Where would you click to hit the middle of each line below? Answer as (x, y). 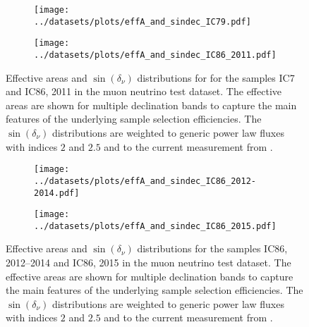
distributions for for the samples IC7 (216, 77)
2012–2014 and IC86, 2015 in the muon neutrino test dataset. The (149, 263)
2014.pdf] (57, 193)
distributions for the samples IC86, (212, 248)
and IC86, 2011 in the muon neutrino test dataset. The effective (144, 91)
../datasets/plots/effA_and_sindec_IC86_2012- (145, 181)
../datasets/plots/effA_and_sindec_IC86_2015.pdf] (155, 226)
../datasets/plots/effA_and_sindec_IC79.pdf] (143, 21)
